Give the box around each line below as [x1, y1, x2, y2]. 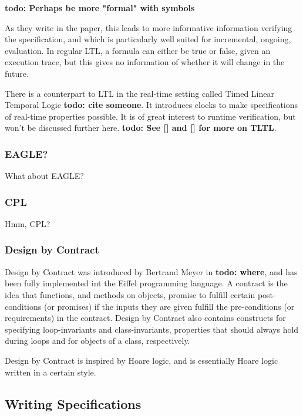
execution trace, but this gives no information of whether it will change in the [5, 56, 285, 68]
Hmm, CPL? [5, 217, 51, 229]
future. [5, 67, 29, 79]
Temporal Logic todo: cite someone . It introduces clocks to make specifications [5, 99, 298, 111]
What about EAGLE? [5, 170, 84, 182]
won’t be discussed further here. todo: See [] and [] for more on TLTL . [5, 121, 277, 134]
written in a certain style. [5, 366, 96, 378]
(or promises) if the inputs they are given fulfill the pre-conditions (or [43, 300, 295, 312]
